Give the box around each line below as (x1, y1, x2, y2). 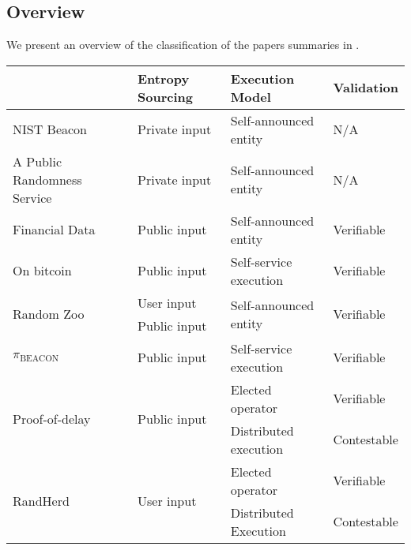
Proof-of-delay (13, 410, 91, 428)
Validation (333, 78, 398, 97)
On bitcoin (13, 261, 72, 280)
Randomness (13, 170, 82, 189)
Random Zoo (13, 305, 85, 324)
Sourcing (138, 87, 193, 106)
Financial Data (13, 220, 96, 239)
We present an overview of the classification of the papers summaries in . (6, 36, 360, 53)
